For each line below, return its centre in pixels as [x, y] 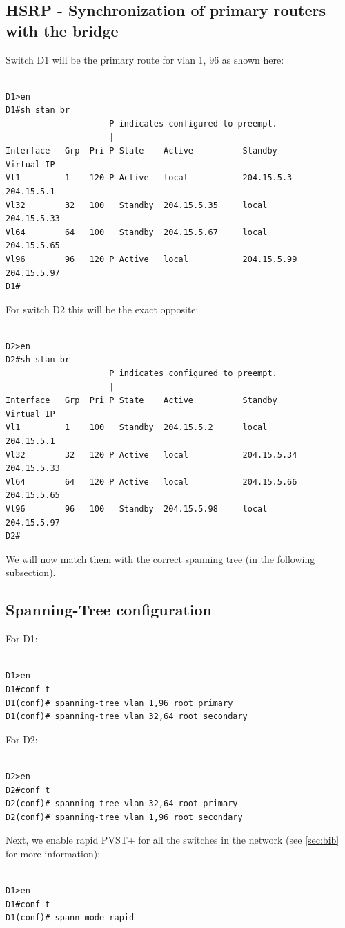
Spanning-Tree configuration [109, 610]
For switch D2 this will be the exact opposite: [102, 309]
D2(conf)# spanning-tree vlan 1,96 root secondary [124, 817]
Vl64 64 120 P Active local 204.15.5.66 [151, 482]
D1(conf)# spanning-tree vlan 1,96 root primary [119, 703]
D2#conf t [28, 790]
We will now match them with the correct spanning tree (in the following [160, 558]
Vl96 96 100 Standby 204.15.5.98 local [137, 509]
